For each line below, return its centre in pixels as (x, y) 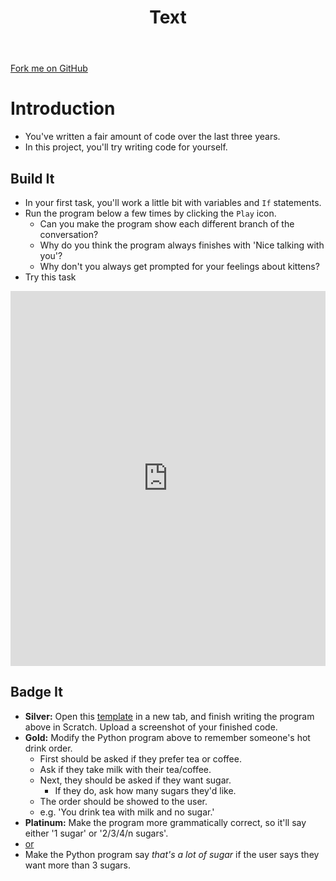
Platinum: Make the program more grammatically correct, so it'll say (165, 822)
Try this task (50, 277)
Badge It (36, 692)
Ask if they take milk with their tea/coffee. (125, 769)
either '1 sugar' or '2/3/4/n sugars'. (96, 833)
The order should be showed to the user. (123, 801)
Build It (32, 178)
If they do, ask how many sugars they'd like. (145, 790)
